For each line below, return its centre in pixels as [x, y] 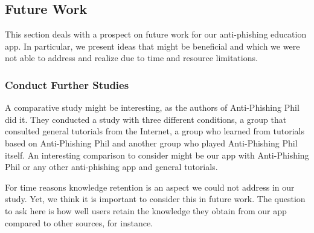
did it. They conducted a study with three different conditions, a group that [146, 119]
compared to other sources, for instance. [79, 222]
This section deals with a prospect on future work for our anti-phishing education [156, 34]
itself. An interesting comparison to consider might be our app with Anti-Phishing [157, 155]
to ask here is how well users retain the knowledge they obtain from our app [146, 210]
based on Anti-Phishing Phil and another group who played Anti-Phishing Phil [151, 143]
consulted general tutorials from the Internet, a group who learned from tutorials [155, 131]
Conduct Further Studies [67, 84]
